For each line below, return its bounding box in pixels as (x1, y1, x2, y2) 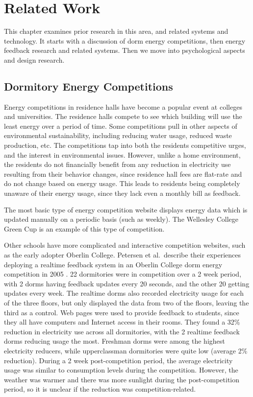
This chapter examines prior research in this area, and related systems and (4, 26, 228, 36)
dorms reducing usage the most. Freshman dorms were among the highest (4, 336, 225, 346)
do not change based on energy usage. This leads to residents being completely (4, 178, 240, 188)
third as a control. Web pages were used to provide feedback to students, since (4, 307, 239, 317)
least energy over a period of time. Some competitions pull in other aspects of (4, 120, 237, 131)
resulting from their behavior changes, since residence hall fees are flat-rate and (4, 168, 242, 179)
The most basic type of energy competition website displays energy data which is (4, 204, 248, 214)
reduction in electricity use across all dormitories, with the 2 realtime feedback (4, 326, 240, 336)
